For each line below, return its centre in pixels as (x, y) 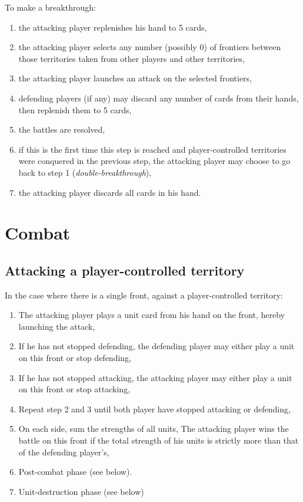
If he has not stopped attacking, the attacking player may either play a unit (155, 377)
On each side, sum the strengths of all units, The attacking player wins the (154, 429)
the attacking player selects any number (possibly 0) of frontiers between (150, 47)
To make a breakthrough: (50, 7)
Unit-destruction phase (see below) (81, 491)
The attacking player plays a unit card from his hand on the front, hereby (152, 315)
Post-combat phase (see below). (75, 472)
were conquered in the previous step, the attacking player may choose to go (154, 161)
